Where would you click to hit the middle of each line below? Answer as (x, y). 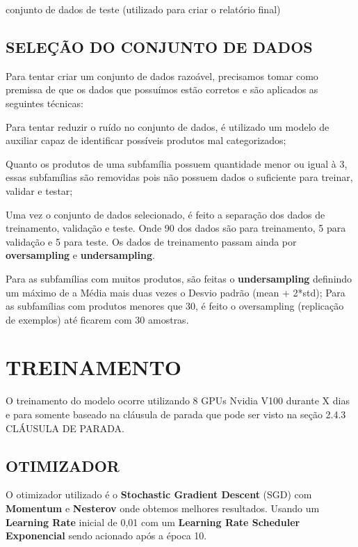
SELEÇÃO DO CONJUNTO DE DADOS (159, 46)
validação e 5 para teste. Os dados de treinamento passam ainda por (151, 241)
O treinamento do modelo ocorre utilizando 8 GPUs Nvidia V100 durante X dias (178, 401)
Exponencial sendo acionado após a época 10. (106, 536)
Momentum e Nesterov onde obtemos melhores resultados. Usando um (163, 508)
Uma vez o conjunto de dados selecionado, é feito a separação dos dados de (165, 214)
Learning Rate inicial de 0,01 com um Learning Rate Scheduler (153, 522)
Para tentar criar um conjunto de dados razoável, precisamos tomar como (162, 76)
